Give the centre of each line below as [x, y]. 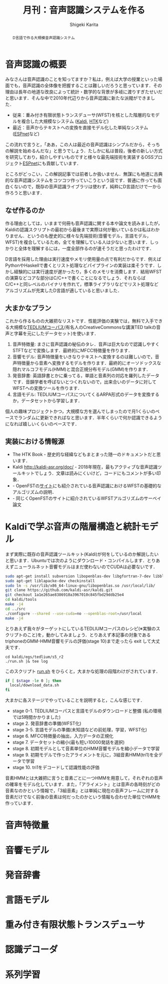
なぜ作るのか [25, 210]
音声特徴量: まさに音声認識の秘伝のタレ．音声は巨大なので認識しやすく [86, 344]
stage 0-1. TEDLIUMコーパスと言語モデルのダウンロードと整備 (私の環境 [87, 711]
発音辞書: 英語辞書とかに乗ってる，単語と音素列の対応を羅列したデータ [86, 376]
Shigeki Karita [84, 24]
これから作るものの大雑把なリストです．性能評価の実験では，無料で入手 [79, 321]
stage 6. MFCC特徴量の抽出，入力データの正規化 [63, 736]
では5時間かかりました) [36, 717]
